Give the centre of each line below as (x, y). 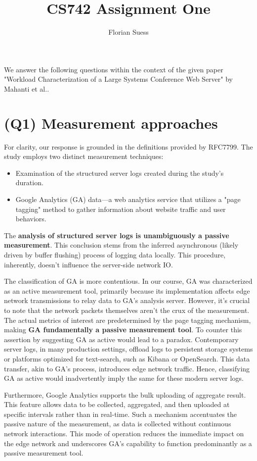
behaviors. (31, 219)
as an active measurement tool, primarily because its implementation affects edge (127, 290)
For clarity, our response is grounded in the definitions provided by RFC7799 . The (128, 146)
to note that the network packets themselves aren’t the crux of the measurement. (127, 310)
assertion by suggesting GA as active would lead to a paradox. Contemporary (121, 339)
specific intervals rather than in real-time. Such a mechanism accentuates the (120, 414)
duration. (29, 182)
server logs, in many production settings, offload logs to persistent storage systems (128, 349)
